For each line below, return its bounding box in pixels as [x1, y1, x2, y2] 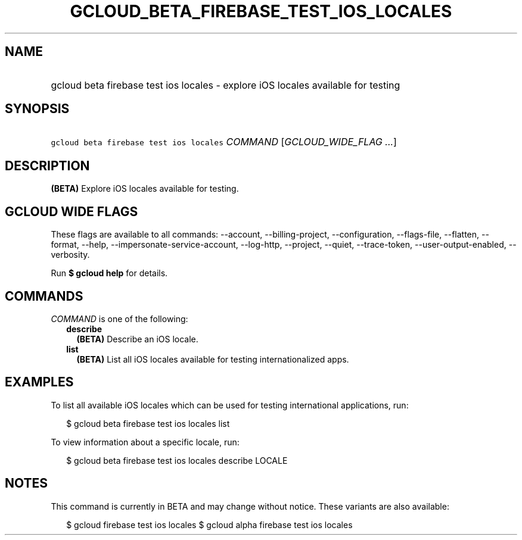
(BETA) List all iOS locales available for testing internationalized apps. [76, 354, 349, 364]
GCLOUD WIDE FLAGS [5, 204, 138, 219]
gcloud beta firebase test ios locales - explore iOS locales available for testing [51, 79, 400, 91]
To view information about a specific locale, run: [51, 436, 240, 447]
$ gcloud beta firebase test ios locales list [66, 418, 230, 429]
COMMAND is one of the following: [51, 313, 188, 324]
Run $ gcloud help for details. [51, 268, 168, 279]
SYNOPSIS [5, 101, 70, 117]
